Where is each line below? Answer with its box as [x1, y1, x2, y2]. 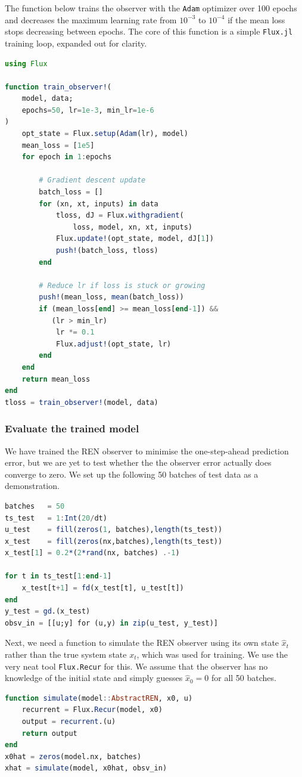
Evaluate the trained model [5, 421, 139, 436]
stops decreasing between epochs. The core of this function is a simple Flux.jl [5, 25, 293, 38]
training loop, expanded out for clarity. [5, 36, 147, 49]
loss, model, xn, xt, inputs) [73, 222, 192, 231]
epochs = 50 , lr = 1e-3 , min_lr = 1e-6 [21, 106, 154, 114]
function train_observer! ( [5, 82, 112, 91]
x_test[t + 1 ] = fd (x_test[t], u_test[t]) [21, 584, 184, 593]
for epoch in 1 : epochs [21, 153, 112, 162]
